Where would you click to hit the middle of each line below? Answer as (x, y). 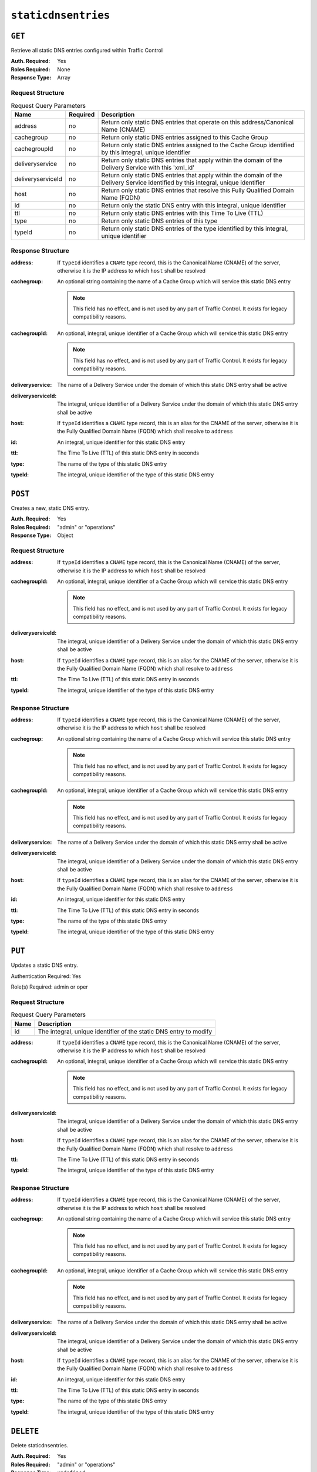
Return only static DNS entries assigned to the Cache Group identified (198, 145)
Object (65, 535)
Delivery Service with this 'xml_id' (148, 167)
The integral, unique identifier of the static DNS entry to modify (125, 1032)
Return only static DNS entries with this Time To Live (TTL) (182, 213)
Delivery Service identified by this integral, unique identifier (183, 183)
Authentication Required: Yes (46, 976)
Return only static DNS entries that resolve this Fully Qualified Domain (198, 190)
